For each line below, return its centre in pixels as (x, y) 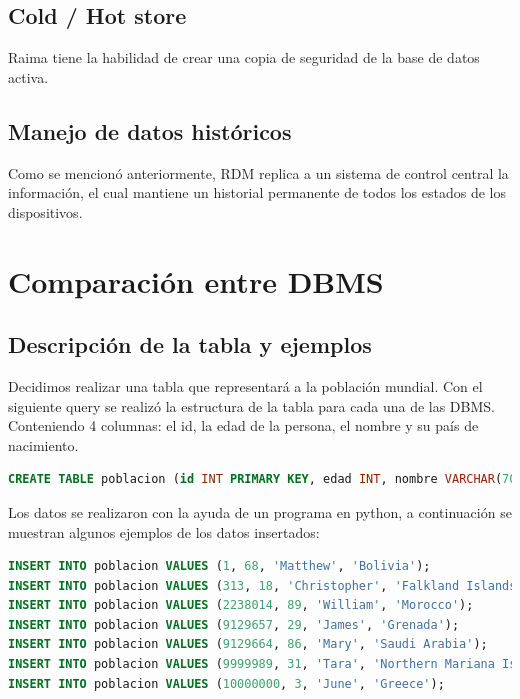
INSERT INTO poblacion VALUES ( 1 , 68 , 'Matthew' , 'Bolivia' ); (219, 566)
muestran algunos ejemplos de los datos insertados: (164, 531)
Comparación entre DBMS (196, 280)
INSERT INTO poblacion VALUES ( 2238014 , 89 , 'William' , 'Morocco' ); (241, 605)
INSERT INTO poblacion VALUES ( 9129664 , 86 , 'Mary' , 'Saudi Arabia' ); (248, 644)
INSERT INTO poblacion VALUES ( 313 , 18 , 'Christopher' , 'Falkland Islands (262, 585)
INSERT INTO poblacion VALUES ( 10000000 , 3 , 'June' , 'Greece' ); (226, 683)
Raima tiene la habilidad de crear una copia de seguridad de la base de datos (244, 57)
